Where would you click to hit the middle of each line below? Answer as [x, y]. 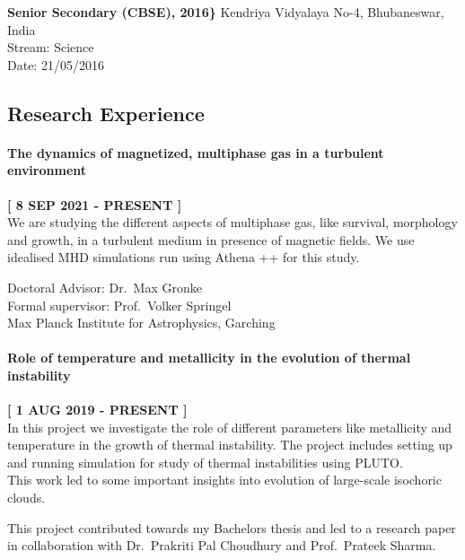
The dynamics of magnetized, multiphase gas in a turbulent [196, 152]
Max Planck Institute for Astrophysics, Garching [141, 323]
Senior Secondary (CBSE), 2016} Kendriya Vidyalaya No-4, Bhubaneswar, [226, 12]
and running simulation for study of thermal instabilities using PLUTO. [205, 462]
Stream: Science [51, 47]
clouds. [26, 498]
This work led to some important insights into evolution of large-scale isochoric [224, 480]
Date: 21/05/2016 [56, 64]
